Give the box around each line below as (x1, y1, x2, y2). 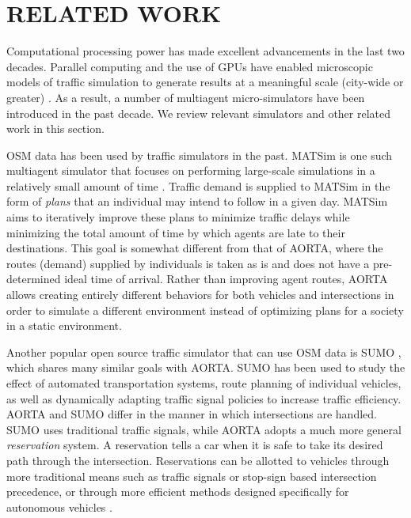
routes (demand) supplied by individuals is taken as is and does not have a (6, 255, 370, 271)
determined (6, 270, 61, 287)
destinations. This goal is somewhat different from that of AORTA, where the (6, 240, 383, 256)
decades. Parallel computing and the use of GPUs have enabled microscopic (6, 58, 373, 74)
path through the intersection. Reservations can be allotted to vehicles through (6, 452, 390, 468)
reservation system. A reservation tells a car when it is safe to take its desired (6, 437, 383, 453)
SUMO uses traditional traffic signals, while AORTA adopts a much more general (6, 421, 401, 437)
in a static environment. (6, 317, 122, 334)
